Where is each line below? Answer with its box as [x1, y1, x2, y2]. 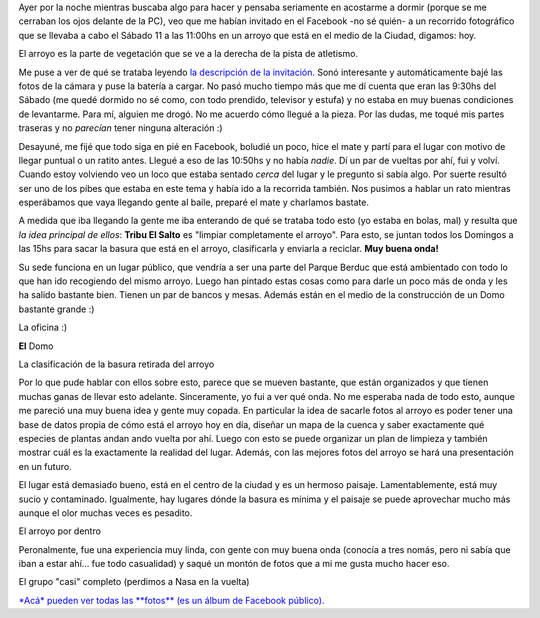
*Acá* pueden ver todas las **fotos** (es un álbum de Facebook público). [18, 594, 325, 606]
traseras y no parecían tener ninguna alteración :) [18, 122, 224, 134]
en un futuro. [18, 460, 72, 472]
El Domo [18, 340, 54, 352]
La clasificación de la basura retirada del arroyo [18, 358, 215, 370]
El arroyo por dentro [18, 525, 102, 537]
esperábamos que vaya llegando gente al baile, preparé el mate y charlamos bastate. [18, 196, 370, 209]
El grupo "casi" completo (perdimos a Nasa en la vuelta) [18, 576, 250, 588]
